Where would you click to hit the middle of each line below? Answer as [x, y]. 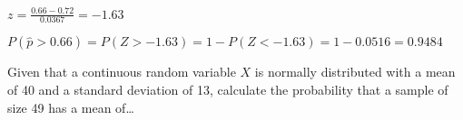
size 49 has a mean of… [71, 107]
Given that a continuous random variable [122, 72]
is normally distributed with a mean [355, 72]
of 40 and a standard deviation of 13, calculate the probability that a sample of [228, 89]
